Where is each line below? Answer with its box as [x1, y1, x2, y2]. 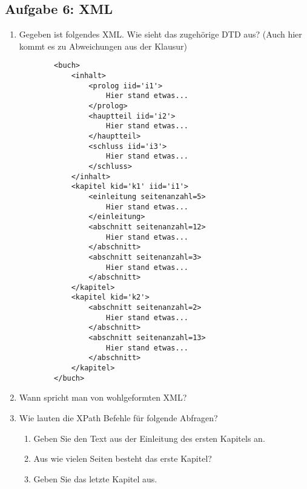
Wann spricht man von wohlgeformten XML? [19, 391, 187, 404]
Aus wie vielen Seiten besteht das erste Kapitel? [33, 452, 212, 465]
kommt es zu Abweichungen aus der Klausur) [19, 39, 187, 52]
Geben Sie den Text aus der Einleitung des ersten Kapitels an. [33, 432, 265, 444]
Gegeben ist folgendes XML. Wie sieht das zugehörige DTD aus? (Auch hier [19, 28, 302, 41]
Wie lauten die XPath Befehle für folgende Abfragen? [19, 411, 218, 424]
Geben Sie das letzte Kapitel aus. [33, 472, 157, 485]
